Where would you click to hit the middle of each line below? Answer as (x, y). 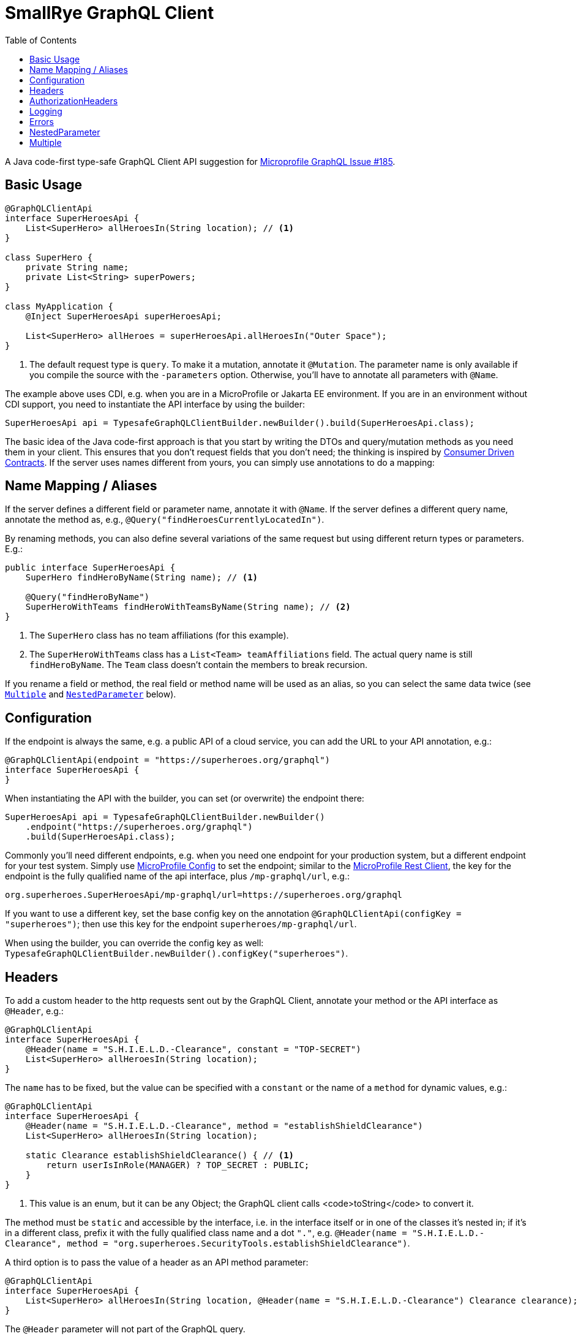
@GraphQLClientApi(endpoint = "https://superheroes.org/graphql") (168, 760)
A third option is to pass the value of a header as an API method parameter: (157, 1262)
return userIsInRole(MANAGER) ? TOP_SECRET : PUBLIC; (178, 1165)
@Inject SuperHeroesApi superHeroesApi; (124, 316)
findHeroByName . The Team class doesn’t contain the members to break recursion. (199, 665)
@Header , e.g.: (34, 1011)
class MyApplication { (59, 306)
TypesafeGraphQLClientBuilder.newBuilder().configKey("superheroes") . (177, 954)
